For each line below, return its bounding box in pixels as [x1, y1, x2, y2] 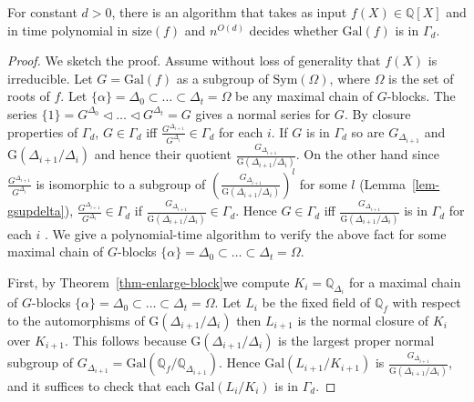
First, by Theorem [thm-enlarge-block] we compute [7, 272, 290, 291]
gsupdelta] [7, 201, 65, 220]
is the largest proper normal [278, 330, 435, 349]
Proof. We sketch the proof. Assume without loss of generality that [7, 51, 381, 70]
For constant [7, 3, 77, 21]
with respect [392, 293, 461, 312]
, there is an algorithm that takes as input [111, 3, 347, 21]
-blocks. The [386, 86, 456, 106]
